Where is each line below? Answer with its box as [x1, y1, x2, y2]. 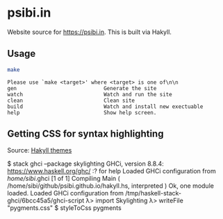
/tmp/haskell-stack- [124, 189, 182, 198]
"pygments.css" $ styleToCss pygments [7, 204, 122, 212]
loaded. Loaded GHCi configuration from [7, 189, 124, 198]
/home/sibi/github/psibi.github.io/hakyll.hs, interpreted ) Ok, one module [7, 182, 214, 190]
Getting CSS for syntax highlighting [7, 128, 164, 140]
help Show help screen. [7, 109, 157, 116]
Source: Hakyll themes [7, 146, 72, 155]
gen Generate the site [7, 85, 157, 91]
